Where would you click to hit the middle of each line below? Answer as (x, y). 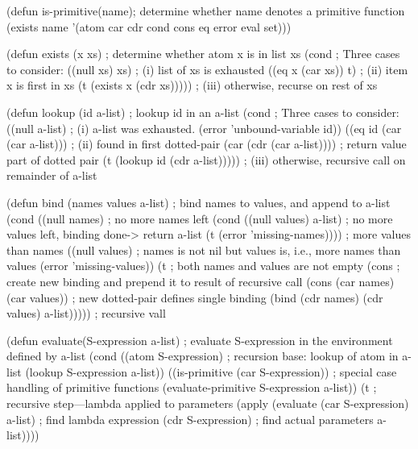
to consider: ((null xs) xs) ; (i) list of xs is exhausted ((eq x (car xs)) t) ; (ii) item (207, 69)
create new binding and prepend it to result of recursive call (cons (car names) (201, 281)
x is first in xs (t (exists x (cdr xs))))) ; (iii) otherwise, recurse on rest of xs (192, 85)
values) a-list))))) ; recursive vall (86, 313)
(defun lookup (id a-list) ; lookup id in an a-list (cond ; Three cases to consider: (203, 112)
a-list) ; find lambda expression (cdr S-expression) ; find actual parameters (190, 419)
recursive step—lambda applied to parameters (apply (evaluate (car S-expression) (208, 403)
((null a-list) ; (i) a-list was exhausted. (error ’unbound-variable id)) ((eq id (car (204, 128)
